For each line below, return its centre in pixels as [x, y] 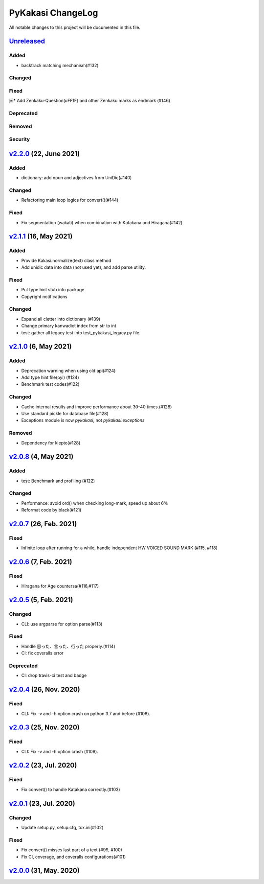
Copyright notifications [44, 297]
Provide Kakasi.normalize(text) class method [66, 260]
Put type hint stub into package [53, 290]
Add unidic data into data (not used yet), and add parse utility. [84, 267]
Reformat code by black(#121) [51, 510]
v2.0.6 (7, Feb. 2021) [41, 562]
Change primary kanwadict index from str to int [69, 326]
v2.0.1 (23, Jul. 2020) [42, 803]
